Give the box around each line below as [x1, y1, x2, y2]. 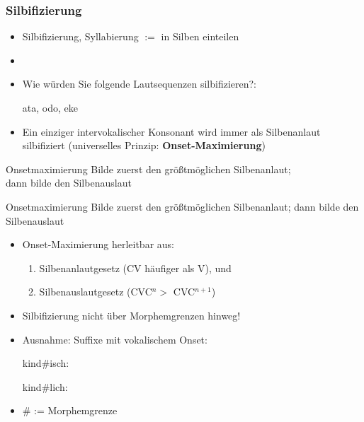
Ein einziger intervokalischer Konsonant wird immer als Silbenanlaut [22, 124, 321, 139]
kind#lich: [22, 379, 68, 394]
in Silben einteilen [161, 29, 239, 44]
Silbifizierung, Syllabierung [22, 29, 139, 44]
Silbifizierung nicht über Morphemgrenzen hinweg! [22, 307, 241, 322]
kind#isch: [22, 356, 69, 370]
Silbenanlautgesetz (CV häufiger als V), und [39, 260, 232, 275]
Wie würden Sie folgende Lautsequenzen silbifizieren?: [22, 76, 257, 91]
